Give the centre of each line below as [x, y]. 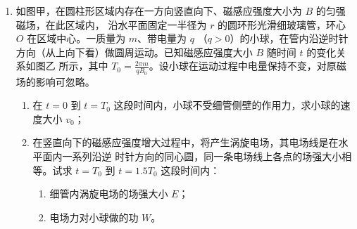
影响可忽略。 [65, 81]
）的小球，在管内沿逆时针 [289, 38]
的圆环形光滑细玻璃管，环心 [282, 24]
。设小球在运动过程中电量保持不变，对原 [243, 66]
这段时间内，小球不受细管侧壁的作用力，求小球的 [227, 105]
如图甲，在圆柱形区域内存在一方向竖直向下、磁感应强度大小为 [159, 11]
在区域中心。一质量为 [76, 38]
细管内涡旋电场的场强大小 [109, 194]
